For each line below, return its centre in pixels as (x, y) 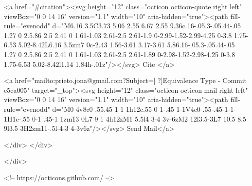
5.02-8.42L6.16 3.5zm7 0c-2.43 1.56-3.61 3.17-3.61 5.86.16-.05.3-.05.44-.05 (126, 45)
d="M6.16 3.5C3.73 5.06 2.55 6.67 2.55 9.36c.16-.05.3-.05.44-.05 (147, 26)
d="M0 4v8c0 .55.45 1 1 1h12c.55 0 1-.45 (113, 109)
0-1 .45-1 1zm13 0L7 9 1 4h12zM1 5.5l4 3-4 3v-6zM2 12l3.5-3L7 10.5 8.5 (139, 118)
